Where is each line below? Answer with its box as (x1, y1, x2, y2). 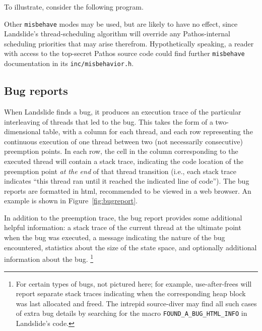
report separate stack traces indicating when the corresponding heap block (16, 288, 246, 299)
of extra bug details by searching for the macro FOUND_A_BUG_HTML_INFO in (16, 308, 247, 318)
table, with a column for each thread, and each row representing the (43, 126, 253, 137)
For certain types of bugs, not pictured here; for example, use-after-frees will (16, 278, 252, 289)
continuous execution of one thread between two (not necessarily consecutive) (4, 136, 243, 146)
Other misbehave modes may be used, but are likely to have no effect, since (4, 18, 238, 29)
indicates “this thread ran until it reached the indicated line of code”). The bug (4, 176, 249, 186)
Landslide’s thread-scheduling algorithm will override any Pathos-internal (4, 28, 230, 39)
